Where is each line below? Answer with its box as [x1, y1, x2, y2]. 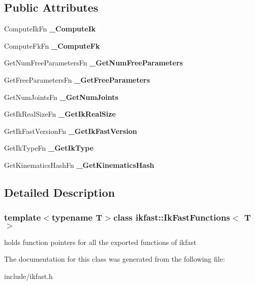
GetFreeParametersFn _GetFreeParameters [4, 74, 150, 85]
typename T [51, 211, 103, 224]
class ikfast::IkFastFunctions [113, 211, 230, 224]
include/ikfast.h [4, 270, 53, 281]
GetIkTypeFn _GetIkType [4, 142, 94, 153]
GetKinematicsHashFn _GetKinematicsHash [4, 159, 154, 170]
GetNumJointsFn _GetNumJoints [4, 91, 118, 102]
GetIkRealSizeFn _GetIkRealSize [4, 109, 116, 119]
